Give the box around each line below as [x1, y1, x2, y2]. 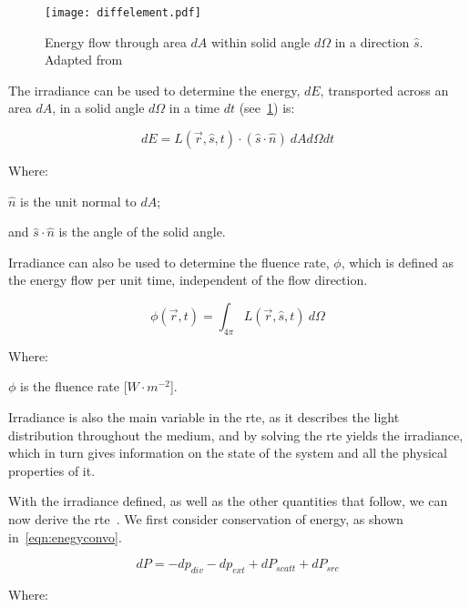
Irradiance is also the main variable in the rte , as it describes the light [8, 407, 400, 426]
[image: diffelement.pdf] [45, 6, 201, 19]
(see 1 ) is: [239, 98, 295, 117]
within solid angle [211, 32, 311, 51]
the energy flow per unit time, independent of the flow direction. [8, 270, 368, 289]
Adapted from [45, 50, 123, 69]
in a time [169, 98, 220, 117]
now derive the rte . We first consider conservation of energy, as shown [8, 509, 404, 528]
